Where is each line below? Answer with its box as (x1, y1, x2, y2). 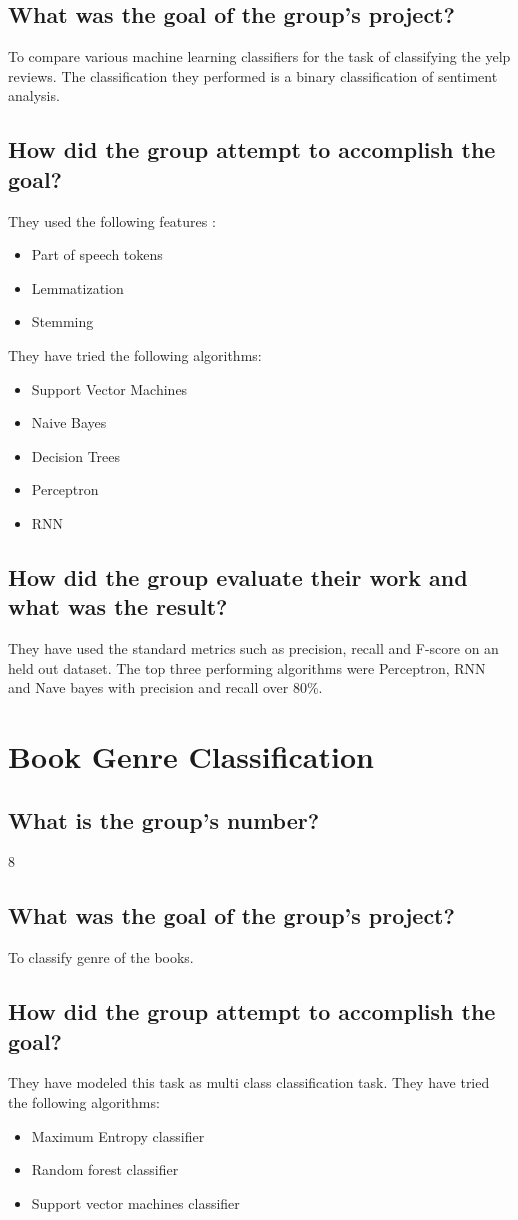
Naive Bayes (31, 412, 107, 433)
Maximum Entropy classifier (31, 1125, 205, 1146)
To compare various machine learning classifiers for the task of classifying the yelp (8, 46, 511, 67)
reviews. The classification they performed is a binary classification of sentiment (8, 65, 498, 86)
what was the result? (8, 591, 228, 622)
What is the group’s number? (8, 804, 320, 835)
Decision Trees (31, 445, 121, 466)
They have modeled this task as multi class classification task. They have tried (8, 1072, 490, 1093)
